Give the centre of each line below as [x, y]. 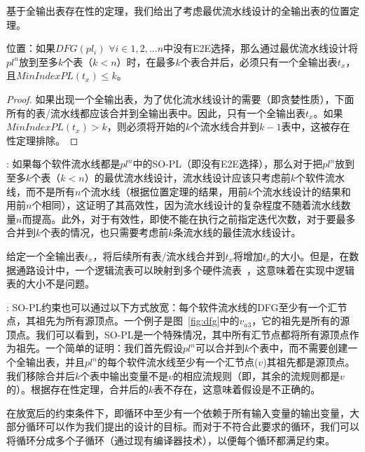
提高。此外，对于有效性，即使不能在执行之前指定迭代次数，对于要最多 [194, 218]
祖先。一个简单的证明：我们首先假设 [99, 348]
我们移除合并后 [41, 375]
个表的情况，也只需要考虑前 [105, 232]
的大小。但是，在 [310, 255]
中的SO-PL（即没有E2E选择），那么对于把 [228, 164]
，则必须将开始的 [146, 126]
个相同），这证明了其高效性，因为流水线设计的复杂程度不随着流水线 [186, 205]
